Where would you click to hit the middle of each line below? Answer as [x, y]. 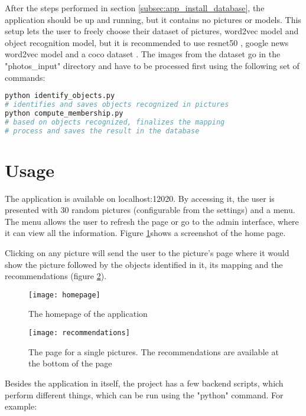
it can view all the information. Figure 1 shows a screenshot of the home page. [145, 233]
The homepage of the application [88, 314]
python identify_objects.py [60, 96]
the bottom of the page [70, 363]
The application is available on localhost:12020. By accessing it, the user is [140, 198]
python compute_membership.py [64, 113]
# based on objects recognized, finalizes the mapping [115, 122]
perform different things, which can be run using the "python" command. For [144, 394]
